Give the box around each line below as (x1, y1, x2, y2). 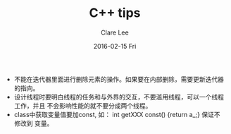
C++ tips (89, 5, 141, 21)
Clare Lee (101, 28, 129, 37)
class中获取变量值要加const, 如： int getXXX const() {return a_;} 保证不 (13, 110, 220, 118)
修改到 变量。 (13, 118, 54, 128)
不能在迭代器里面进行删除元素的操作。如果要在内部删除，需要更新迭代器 (13, 75, 224, 83)
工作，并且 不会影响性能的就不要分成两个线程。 (13, 101, 152, 110)
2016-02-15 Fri (93, 42, 137, 50)
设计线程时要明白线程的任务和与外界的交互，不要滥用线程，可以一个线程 (13, 92, 224, 101)
